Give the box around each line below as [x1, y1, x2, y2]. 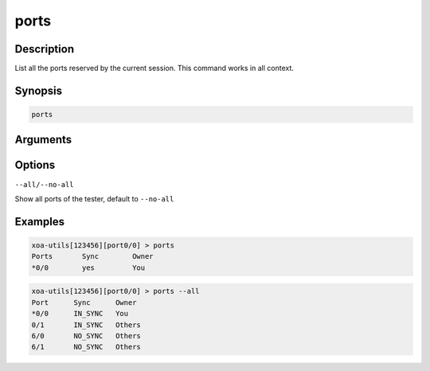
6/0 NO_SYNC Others [31, 331, 141, 340]
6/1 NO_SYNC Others [31, 342, 141, 352]
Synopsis [14, 84, 63, 97]
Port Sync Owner [31, 298, 137, 307]
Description [14, 42, 75, 56]
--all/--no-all [14, 180, 75, 189]
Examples [14, 215, 65, 228]
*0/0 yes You [31, 263, 146, 272]
